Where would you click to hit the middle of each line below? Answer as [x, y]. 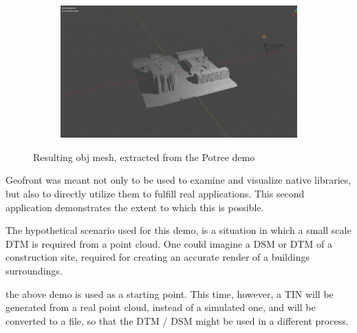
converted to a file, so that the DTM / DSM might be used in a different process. [177, 320]
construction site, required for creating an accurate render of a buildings [158, 257]
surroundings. [34, 270]
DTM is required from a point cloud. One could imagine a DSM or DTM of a [169, 243]
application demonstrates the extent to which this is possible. [135, 207]
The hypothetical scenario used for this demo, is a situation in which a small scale [178, 230]
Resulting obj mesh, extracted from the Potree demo [144, 157]
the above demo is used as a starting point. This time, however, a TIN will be [170, 293]
